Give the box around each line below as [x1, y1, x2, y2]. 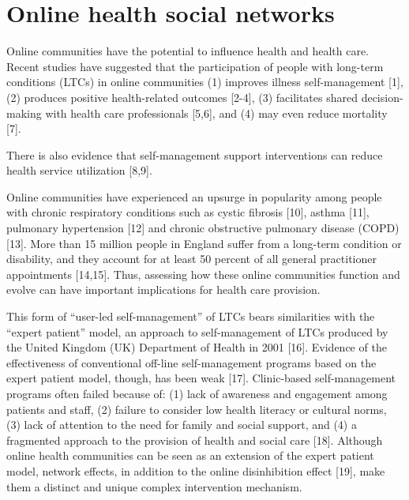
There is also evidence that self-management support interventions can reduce [6, 146, 383, 163]
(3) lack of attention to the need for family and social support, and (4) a [6, 416, 357, 433]
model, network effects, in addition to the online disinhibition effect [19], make [6, 462, 385, 479]
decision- [361, 88, 403, 105]
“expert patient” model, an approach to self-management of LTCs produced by [6, 323, 388, 340]
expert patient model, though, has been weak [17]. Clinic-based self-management [6, 370, 396, 386]
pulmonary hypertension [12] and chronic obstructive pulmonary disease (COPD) [6, 220, 400, 236]
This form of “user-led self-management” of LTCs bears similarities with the [6, 308, 375, 325]
